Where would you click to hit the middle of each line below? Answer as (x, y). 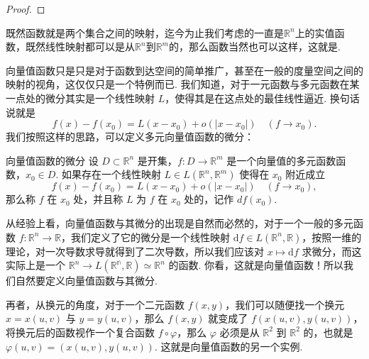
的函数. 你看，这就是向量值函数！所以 (256, 265)
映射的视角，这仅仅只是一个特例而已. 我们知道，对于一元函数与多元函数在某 (183, 84)
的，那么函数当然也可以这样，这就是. (254, 46)
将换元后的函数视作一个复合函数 (80, 332)
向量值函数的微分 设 (52, 160)
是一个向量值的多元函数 (281, 160)
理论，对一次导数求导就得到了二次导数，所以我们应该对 (135, 251)
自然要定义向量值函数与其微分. (86, 281)
